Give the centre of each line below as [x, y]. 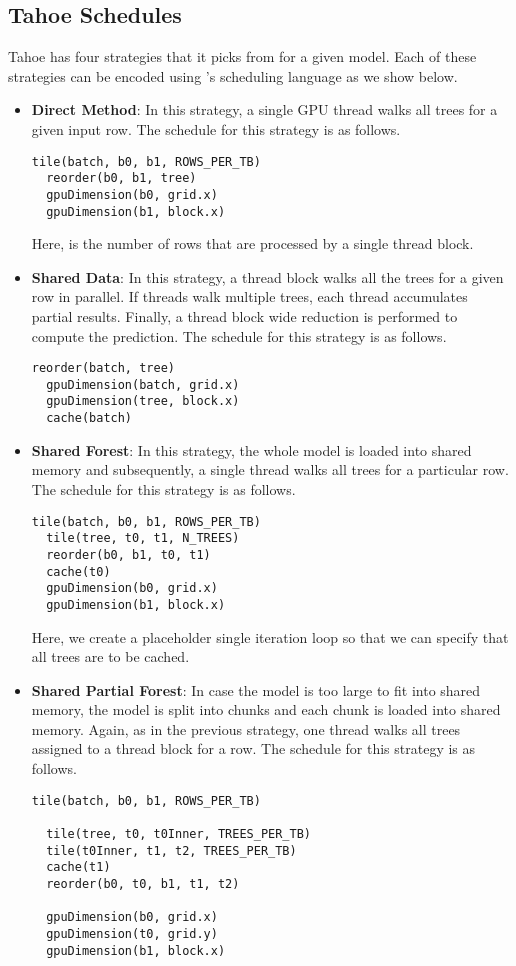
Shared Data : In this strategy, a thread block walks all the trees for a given [267, 276]
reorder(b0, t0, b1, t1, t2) [143, 883]
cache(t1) [78, 867]
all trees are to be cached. [110, 656]
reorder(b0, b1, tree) [121, 178]
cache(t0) [78, 571]
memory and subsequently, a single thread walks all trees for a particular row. [270, 469]
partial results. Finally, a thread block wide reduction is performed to [244, 315]
